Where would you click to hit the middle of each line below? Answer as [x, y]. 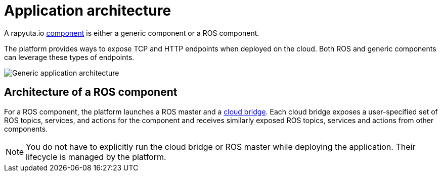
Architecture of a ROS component [91, 92]
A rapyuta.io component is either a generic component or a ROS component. [132, 33]
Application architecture [88, 11]
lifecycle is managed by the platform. [96, 157]
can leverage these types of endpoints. [69, 57]
